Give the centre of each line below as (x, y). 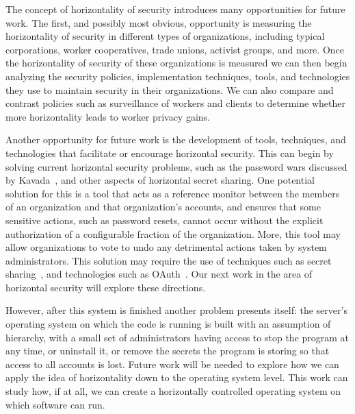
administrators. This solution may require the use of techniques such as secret (169, 260)
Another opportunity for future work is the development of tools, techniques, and (176, 139)
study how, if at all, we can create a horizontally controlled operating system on (173, 391)
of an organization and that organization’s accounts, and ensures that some (163, 207)
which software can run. (55, 404)
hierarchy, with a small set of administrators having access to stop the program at (177, 337)
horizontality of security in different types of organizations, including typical (165, 36)
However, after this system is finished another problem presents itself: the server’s (176, 310)
